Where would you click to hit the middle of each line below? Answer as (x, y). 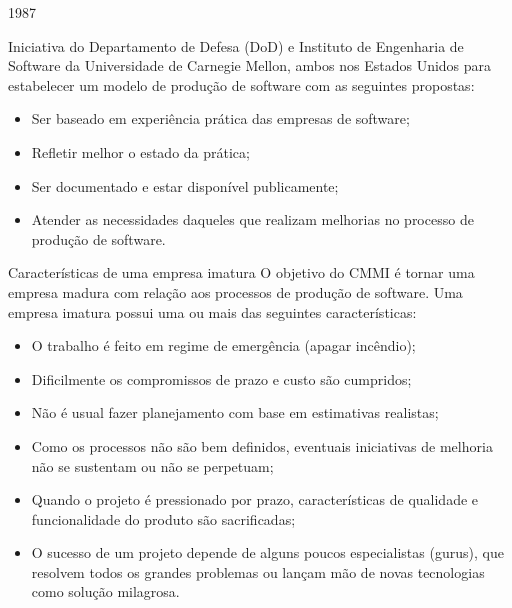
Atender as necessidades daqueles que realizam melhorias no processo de (252, 219)
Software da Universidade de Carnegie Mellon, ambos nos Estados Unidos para (250, 65)
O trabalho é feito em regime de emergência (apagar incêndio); (223, 345)
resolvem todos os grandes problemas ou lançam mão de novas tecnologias (258, 571)
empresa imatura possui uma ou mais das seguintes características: (212, 311)
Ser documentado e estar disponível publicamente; (185, 185)
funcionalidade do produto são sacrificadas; (163, 518)
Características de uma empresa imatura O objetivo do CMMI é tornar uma (241, 272)
